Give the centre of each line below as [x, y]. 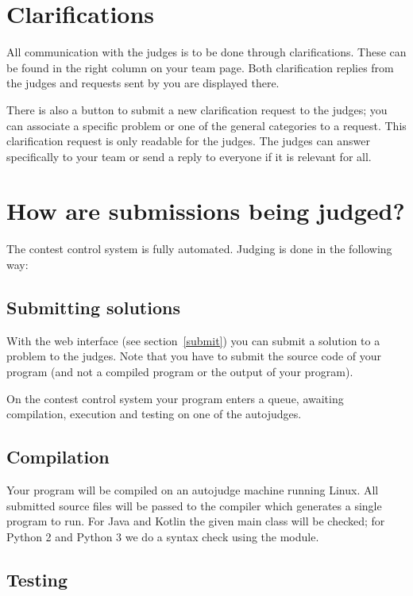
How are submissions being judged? [206, 211]
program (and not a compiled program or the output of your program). [180, 371]
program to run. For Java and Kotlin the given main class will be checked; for [196, 521]
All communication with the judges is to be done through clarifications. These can [206, 52]
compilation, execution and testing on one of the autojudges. [154, 414]
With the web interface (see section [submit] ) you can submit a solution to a [193, 340]
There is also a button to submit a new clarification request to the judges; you [197, 109]
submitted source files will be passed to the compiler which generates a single [194, 505]
